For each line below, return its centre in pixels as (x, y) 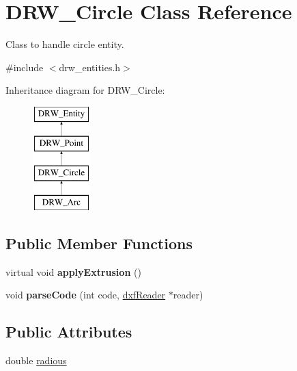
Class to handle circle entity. (65, 44)
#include (25, 67)
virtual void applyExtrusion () (73, 271)
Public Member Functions (99, 243)
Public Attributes (69, 332)
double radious (36, 360)
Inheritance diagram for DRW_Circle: (85, 90)
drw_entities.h (90, 67)
